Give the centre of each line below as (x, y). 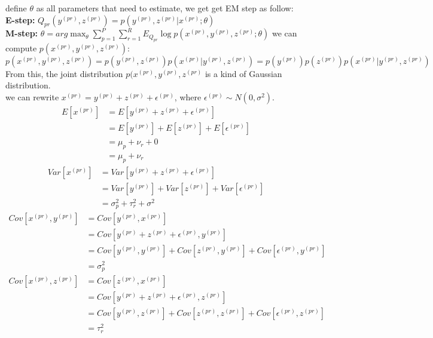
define (16, 8)
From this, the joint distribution (64, 73)
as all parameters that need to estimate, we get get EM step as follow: (165, 8)
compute (21, 47)
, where (188, 96)
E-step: (20, 19)
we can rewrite (32, 96)
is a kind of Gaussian (243, 73)
